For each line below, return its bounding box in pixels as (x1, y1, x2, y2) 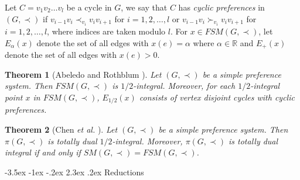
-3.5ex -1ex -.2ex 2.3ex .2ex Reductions (5, 165, 144, 178)
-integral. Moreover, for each (133, 79, 236, 92)
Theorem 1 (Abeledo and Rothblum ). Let (5, 68, 162, 80)
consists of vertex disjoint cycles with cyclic (139, 91, 295, 103)
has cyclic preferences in (178, 1, 265, 13)
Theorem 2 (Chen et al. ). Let (5, 123, 118, 135)
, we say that (121, 1, 168, 13)
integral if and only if (5, 146, 81, 158)
